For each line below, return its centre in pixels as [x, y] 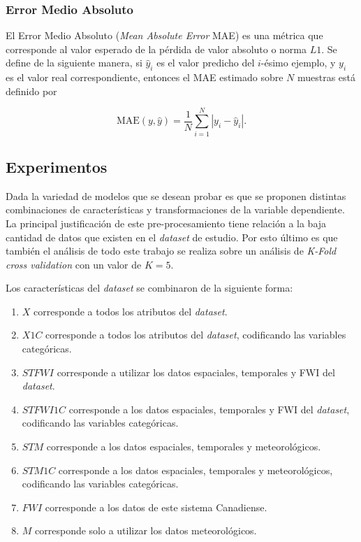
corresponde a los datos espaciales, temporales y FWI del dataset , [209, 409]
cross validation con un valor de [74, 264]
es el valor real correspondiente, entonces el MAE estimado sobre [145, 77]
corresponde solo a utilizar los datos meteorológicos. [146, 530]
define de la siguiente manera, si [74, 63]
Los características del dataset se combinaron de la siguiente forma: [149, 288]
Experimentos [57, 166]
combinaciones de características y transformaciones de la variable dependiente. [175, 209]
